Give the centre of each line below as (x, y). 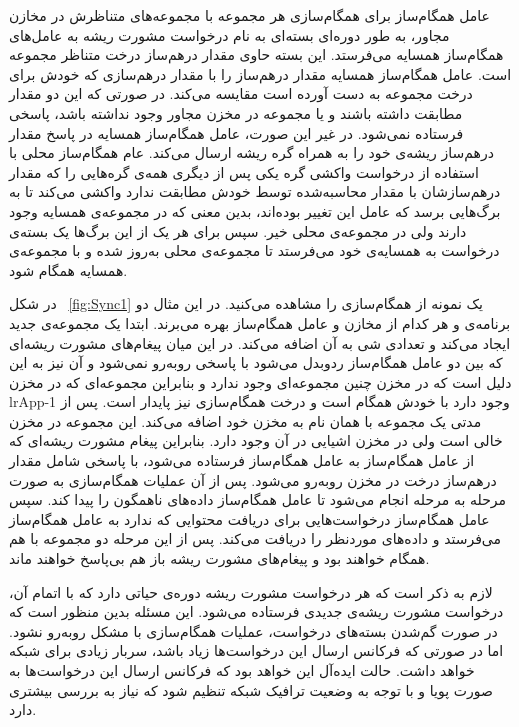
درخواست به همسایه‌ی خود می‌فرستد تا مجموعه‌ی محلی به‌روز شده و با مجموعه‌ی (254, 250)
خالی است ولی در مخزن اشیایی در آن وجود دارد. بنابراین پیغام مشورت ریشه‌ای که (256, 440)
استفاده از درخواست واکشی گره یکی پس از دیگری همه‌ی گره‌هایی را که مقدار (244, 171)
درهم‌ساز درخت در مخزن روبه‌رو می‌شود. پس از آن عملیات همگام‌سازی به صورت (253, 479)
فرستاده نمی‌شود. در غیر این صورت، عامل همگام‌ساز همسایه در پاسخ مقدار (236, 132)
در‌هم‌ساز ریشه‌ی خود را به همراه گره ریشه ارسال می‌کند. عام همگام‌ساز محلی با (251, 152)
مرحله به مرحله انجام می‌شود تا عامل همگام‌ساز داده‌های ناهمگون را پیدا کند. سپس (258, 499)
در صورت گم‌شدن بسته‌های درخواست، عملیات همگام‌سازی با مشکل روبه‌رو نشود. (253, 630)
